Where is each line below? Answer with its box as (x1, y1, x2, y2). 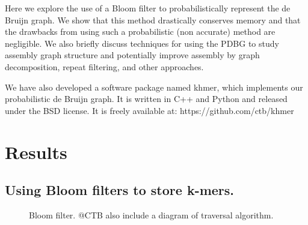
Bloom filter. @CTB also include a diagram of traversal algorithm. (29, 208, 274, 221)
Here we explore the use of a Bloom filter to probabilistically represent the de (5, 2, 291, 14)
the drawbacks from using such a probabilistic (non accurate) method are (5, 25, 276, 38)
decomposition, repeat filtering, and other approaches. (5, 60, 204, 73)
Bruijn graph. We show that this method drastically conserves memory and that (5, 13, 301, 26)
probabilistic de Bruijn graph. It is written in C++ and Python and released (5, 92, 288, 105)
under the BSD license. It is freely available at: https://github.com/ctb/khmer (5, 104, 294, 116)
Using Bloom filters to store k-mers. (5, 181, 235, 199)
